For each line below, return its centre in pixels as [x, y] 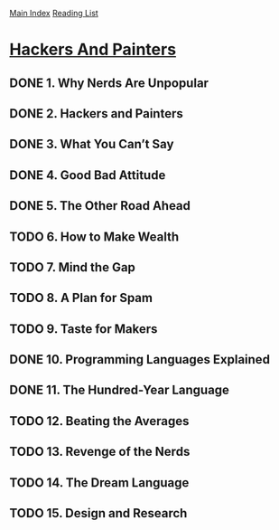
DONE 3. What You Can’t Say [92, 144]
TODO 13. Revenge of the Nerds [100, 452]
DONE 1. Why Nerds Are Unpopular [109, 83]
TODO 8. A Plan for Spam [81, 298]
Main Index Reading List [54, 13]
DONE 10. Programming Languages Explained [140, 360]
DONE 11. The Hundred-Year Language [120, 390]
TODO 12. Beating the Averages [99, 421]
